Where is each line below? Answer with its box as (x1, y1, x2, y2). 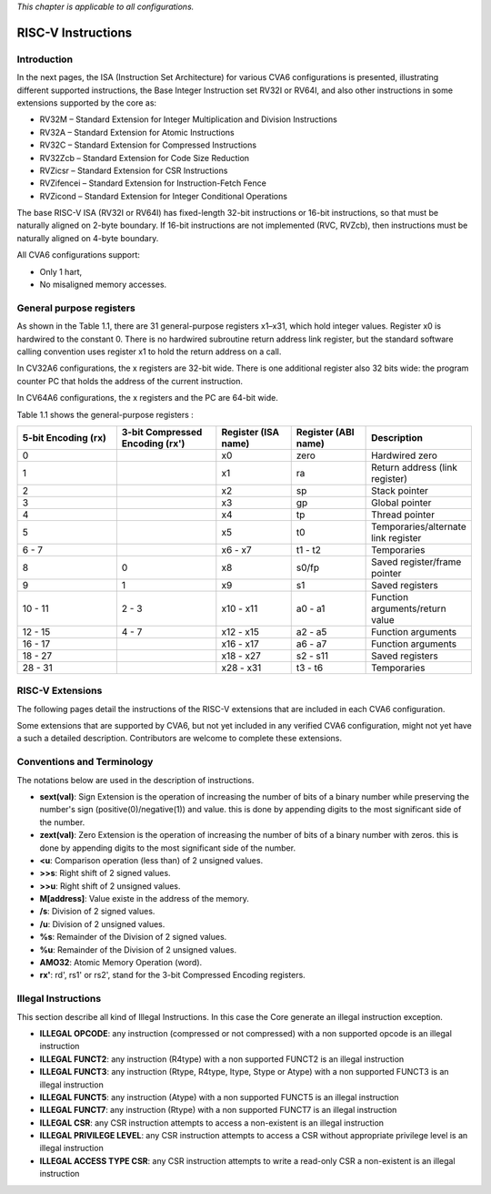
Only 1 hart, (39, 266, 83, 277)
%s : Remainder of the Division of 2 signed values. (39, 932, 227, 943)
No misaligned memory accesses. (39, 279, 167, 291)
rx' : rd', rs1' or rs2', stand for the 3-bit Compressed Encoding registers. (39, 970, 306, 981)
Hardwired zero (371, 449, 438, 462)
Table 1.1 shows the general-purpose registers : (16, 409, 195, 420)
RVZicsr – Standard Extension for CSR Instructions (39, 165, 228, 176)
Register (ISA (221, 425, 280, 438)
